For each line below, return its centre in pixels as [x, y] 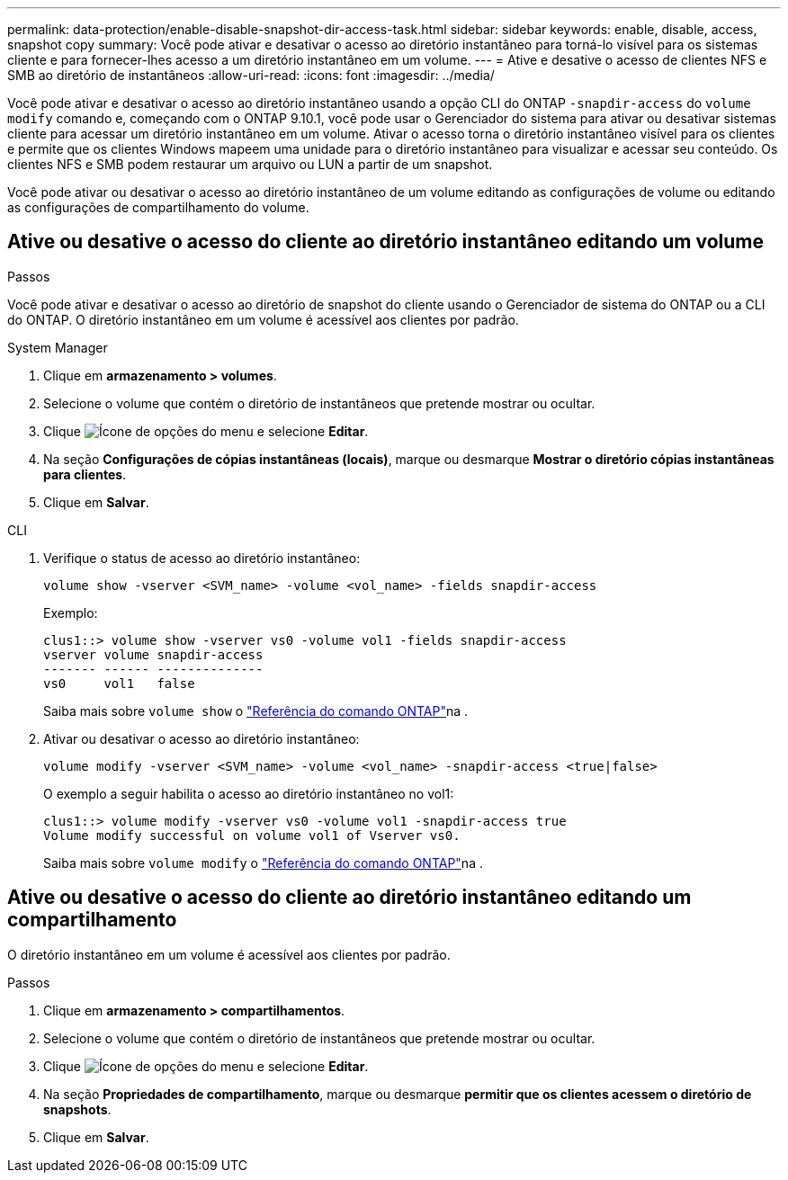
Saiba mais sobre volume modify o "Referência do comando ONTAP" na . [263, 863]
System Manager [58, 347]
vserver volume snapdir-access [153, 654]
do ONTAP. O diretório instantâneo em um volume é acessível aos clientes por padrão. [263, 319]
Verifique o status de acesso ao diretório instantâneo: [202, 558]
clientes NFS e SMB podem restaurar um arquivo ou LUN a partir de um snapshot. [250, 164]
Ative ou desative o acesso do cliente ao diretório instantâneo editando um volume [385, 242]
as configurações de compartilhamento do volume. [158, 207]
